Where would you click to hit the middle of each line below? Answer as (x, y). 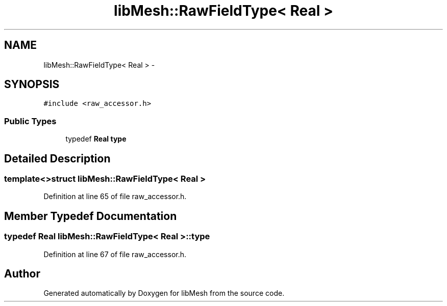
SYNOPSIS (32, 85)
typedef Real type (96, 139)
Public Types (30, 121)
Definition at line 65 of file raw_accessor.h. (115, 197)
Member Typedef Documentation (91, 216)
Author (22, 274)
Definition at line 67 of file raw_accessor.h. (115, 254)
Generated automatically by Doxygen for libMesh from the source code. (164, 293)
